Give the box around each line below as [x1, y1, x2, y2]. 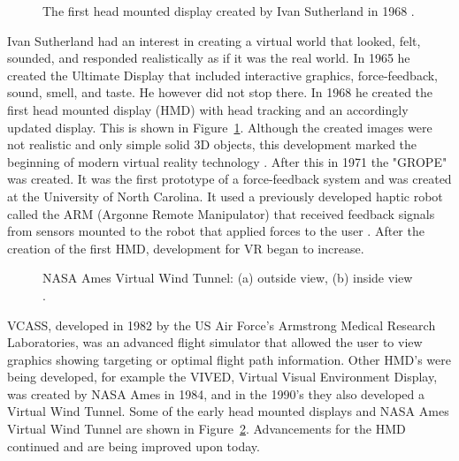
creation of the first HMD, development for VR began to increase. [7, 238, 364, 257]
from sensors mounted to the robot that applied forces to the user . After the [7, 222, 425, 240]
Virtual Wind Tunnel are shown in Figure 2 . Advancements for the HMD [7, 419, 406, 438]
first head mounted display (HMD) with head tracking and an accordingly [7, 100, 409, 118]
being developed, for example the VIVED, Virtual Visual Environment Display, [7, 367, 438, 386]
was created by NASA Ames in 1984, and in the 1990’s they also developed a [7, 384, 425, 403]
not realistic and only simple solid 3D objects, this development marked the [7, 135, 417, 154]
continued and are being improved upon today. [7, 436, 260, 455]
